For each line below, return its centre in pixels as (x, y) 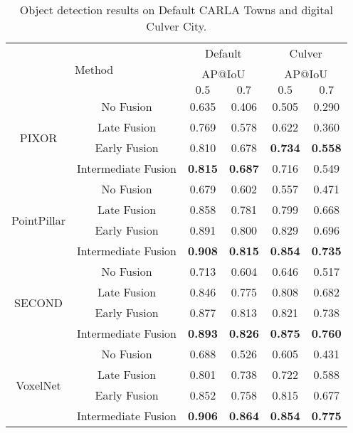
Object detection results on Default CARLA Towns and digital (176, 10)
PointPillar (39, 220)
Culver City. (176, 26)
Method (94, 69)
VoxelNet (38, 385)
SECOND (39, 302)
